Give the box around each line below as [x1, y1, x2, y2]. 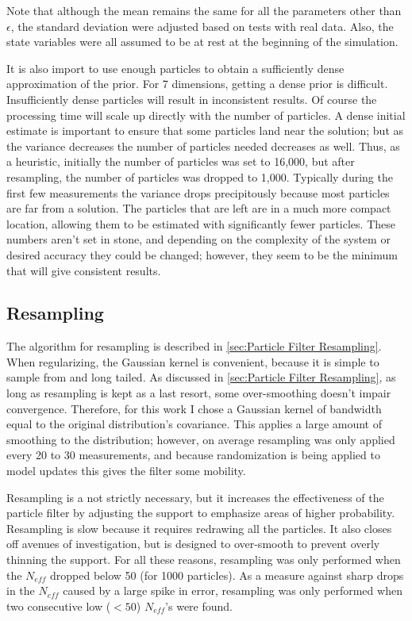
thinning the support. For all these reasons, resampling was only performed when [6, 551, 401, 568]
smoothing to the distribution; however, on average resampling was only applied [6, 431, 395, 447]
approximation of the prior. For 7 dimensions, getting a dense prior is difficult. [6, 75, 388, 92]
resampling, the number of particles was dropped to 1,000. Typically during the [6, 168, 393, 185]
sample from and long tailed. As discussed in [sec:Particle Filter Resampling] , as [6, 369, 396, 385]
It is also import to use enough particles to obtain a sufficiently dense [6, 59, 345, 76]
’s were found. [165, 597, 233, 614]
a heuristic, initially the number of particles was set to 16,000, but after [6, 153, 355, 170]
